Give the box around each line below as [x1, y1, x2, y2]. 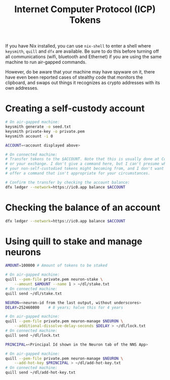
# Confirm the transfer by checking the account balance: [5, 180, 130, 185]
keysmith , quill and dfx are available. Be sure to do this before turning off [5, 48, 159, 54]
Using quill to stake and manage [5, 236, 143, 247]
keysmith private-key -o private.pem [5, 129, 85, 134]
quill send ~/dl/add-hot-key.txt [5, 370, 76, 375]
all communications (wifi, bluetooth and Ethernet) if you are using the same [5, 54, 162, 60]
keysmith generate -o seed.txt [5, 124, 71, 129]
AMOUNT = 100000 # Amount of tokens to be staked [5, 263, 108, 268]
